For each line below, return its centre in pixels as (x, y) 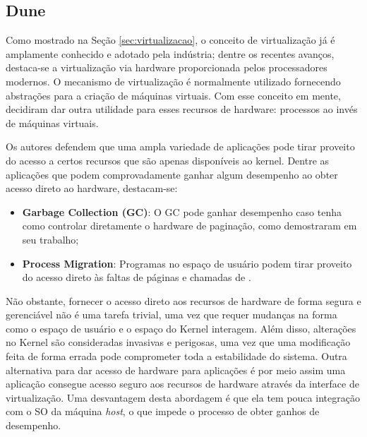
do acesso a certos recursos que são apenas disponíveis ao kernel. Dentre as (168, 160)
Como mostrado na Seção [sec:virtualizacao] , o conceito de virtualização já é (170, 40)
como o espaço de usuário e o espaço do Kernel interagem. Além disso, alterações (181, 328)
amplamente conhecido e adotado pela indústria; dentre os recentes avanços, (170, 53)
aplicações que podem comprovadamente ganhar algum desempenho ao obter (172, 174)
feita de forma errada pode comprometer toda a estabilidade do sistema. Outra (176, 356)
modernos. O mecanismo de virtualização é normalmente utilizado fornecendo (173, 81)
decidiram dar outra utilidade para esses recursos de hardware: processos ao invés (182, 109)
